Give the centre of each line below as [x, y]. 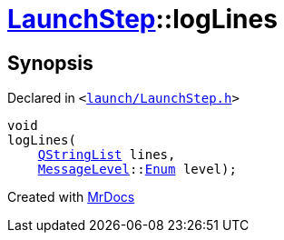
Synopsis [50, 63]
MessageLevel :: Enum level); [137, 170]
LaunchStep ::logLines [142, 19]
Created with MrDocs [71, 197]
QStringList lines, [107, 155]
